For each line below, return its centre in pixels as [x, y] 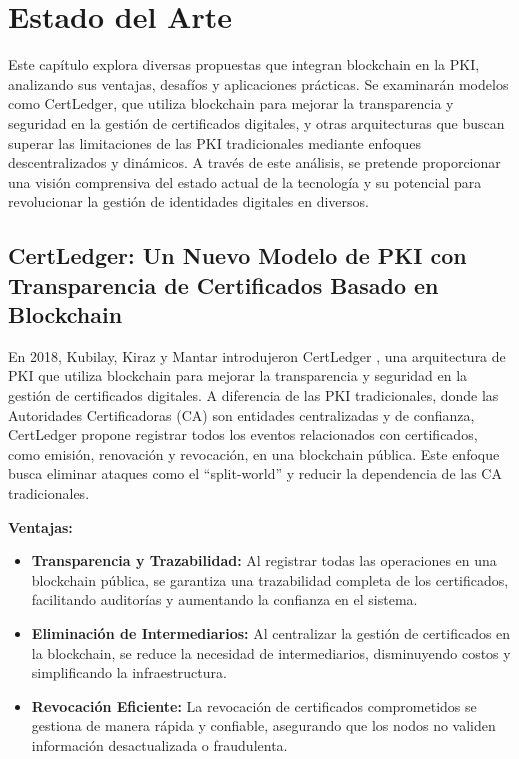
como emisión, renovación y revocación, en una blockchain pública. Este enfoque [254, 453]
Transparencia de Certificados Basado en [223, 284]
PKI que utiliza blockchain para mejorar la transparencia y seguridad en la [238, 375]
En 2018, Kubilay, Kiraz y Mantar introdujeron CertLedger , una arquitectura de [257, 355]
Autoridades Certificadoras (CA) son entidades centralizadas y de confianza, [241, 414]
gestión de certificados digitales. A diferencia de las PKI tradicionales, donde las [253, 395]
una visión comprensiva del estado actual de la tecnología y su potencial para [245, 181]
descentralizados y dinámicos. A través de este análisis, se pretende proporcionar [254, 162]
